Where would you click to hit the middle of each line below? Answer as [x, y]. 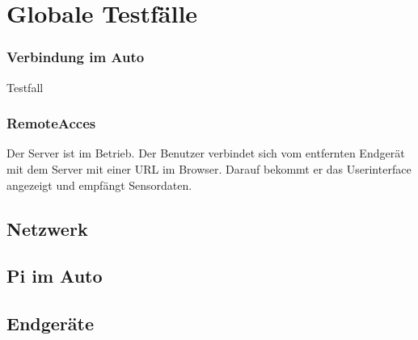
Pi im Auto [55, 276]
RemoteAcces [51, 123]
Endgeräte [51, 323]
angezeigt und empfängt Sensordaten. [99, 185]
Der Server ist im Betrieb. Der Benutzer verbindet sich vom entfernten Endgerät [206, 153]
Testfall [25, 87]
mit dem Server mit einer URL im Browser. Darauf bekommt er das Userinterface [209, 169]
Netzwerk [47, 228]
